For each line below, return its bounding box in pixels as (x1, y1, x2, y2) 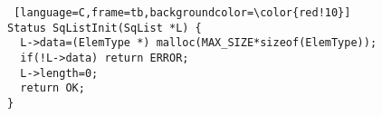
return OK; (20, 82, 85, 95)
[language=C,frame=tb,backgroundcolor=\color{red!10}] (14, 6, 351, 19)
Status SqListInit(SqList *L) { (7, 21, 202, 34)
